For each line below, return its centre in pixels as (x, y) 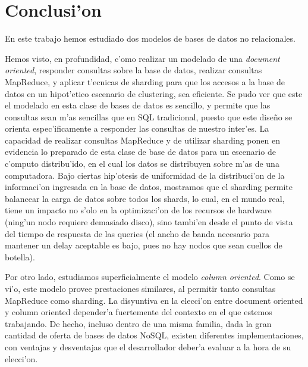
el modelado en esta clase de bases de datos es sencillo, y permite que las (138, 105)
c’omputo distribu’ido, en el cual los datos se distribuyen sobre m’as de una (142, 164)
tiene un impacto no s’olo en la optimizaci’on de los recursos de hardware (138, 210)
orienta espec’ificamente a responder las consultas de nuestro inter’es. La (137, 128)
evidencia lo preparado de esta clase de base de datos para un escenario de (140, 152)
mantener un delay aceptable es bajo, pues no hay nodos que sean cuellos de (144, 245)
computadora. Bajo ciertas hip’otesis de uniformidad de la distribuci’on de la (145, 175)
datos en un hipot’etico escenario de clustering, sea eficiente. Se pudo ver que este (154, 93)
